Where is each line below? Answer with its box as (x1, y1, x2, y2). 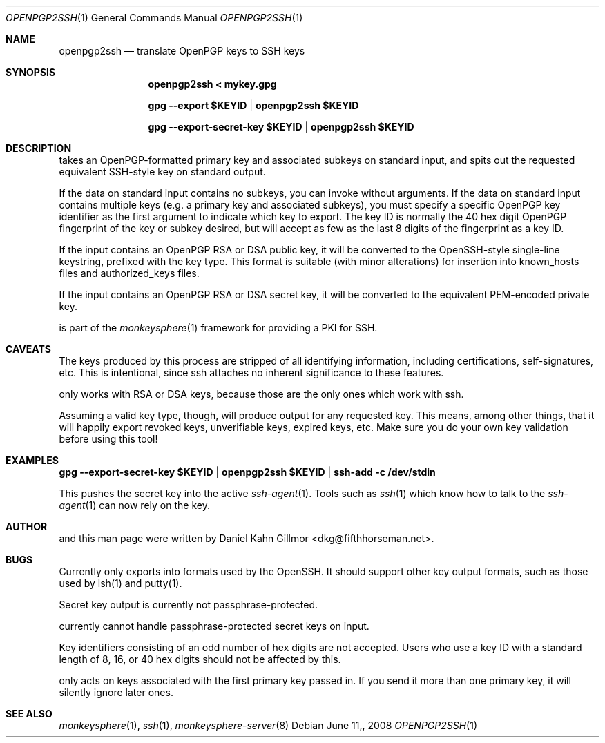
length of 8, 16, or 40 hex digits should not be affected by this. (59, 653, 341, 665)
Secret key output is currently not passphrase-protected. (59, 599, 318, 610)
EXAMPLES (6, 454, 59, 466)
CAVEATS (6, 343, 51, 355)
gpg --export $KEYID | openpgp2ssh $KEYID (148, 99, 359, 111)
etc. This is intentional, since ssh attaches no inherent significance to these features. (59, 367, 444, 378)
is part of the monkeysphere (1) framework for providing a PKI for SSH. (59, 322, 378, 334)
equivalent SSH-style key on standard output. (59, 166, 266, 177)
